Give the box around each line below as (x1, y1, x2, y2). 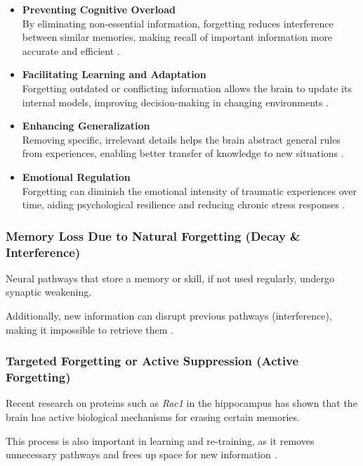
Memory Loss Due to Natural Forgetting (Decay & (6, 227, 301, 244)
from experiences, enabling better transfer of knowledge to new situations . (22, 146, 344, 160)
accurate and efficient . (22, 43, 120, 58)
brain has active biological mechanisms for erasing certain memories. (6, 409, 300, 424)
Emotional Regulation (22, 169, 131, 184)
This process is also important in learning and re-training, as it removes (6, 433, 315, 448)
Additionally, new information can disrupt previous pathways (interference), (6, 308, 332, 323)
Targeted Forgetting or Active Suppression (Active (6, 352, 299, 370)
